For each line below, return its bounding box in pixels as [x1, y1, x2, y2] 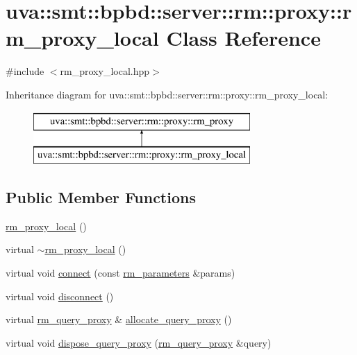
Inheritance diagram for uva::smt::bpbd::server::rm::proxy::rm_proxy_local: [6, 87, 329, 101]
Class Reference [166, 24, 321, 52]
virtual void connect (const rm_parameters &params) [6, 266, 235, 280]
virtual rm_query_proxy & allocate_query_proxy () [6, 312, 232, 327]
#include [6, 64, 44, 78]
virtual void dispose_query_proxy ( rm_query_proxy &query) [6, 335, 272, 349]
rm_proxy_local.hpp [60, 64, 150, 78]
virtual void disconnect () [6, 288, 114, 303]
